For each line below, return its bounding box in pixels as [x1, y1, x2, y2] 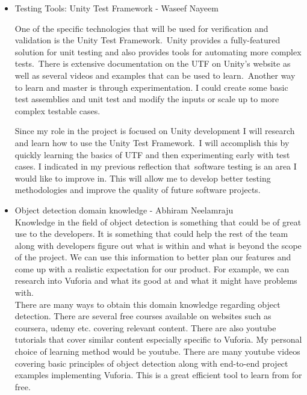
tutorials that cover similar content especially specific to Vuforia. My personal [14, 333, 302, 346]
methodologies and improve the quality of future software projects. [14, 183, 261, 196]
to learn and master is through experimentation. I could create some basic [14, 81, 288, 93]
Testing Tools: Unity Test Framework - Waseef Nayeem [14, 2, 219, 14]
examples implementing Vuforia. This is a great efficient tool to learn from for [14, 369, 302, 381]
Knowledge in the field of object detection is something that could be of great [14, 215, 302, 228]
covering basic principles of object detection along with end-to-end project [14, 357, 288, 369]
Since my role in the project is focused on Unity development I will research [14, 124, 295, 137]
